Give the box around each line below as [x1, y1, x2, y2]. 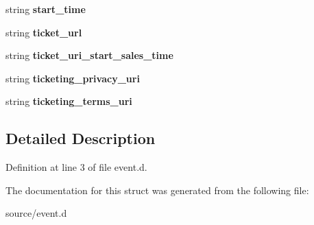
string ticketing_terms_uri [5, 94, 132, 108]
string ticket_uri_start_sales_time [5, 48, 173, 62]
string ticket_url [5, 25, 82, 39]
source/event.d [5, 206, 67, 220]
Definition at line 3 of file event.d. [5, 160, 147, 174]
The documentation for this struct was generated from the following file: [5, 182, 309, 197]
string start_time [5, 2, 86, 16]
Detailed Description [5, 128, 156, 149]
